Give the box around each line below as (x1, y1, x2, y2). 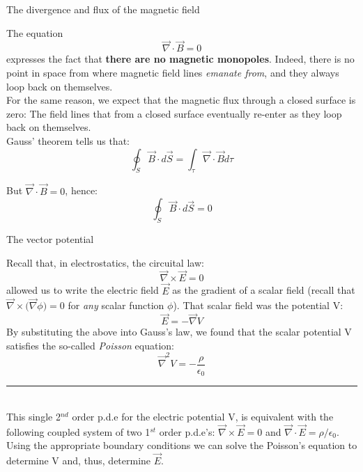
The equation (6, 25, 63, 40)
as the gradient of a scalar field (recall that (172, 283, 355, 297)
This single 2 (6, 409, 61, 423)
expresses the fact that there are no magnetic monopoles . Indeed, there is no (6, 52, 355, 66)
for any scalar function (68, 298, 164, 313)
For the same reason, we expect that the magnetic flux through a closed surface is (6, 93, 356, 107)
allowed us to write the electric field (6, 283, 159, 297)
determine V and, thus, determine (6, 453, 151, 467)
